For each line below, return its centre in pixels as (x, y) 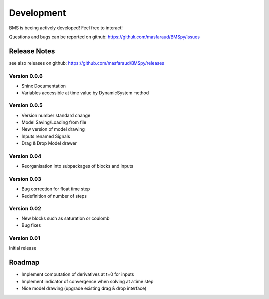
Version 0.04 (25, 156)
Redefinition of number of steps (54, 196)
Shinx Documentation (44, 86)
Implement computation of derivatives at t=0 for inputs (78, 274)
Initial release (23, 248)
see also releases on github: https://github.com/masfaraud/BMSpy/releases (87, 63)
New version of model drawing (53, 129)
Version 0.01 (25, 238)
